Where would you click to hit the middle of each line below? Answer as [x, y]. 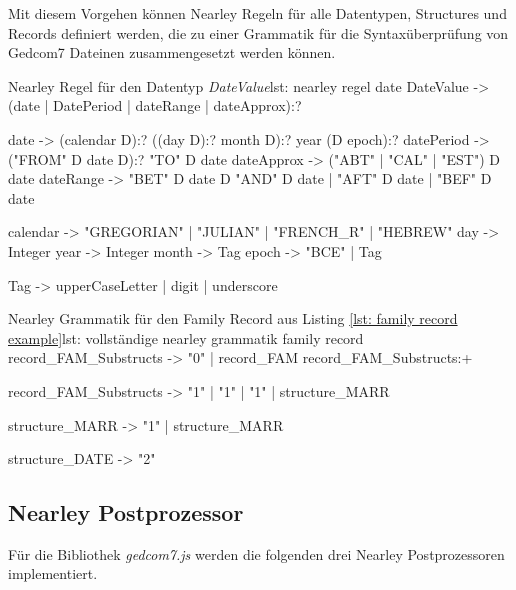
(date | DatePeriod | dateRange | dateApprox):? [155, 105]
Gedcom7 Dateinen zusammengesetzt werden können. [172, 52]
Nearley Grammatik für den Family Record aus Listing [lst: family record [233, 318]
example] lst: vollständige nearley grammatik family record [186, 337]
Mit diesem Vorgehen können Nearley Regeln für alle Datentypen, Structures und [257, 13]
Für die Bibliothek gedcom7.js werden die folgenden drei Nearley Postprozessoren [256, 553]
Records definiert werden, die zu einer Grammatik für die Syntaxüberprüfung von [258, 32]
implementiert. [53, 573]
